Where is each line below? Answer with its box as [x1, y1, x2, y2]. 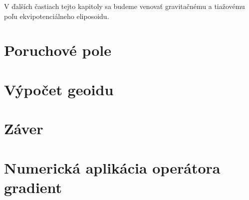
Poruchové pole [4, 40, 112, 60]
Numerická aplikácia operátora [4, 157, 221, 178]
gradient [4, 177, 62, 197]
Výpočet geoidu [4, 79, 114, 99]
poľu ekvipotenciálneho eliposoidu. [4, 10, 109, 21]
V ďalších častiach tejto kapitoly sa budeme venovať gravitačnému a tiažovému [4, 1, 245, 11]
